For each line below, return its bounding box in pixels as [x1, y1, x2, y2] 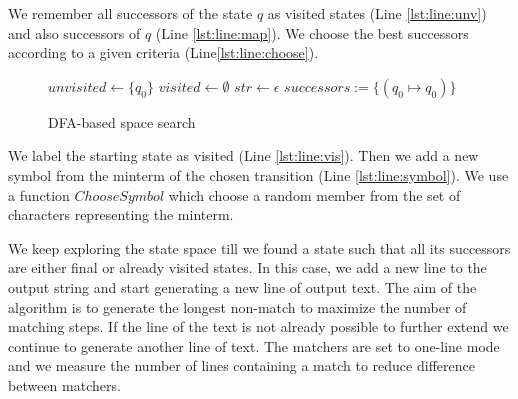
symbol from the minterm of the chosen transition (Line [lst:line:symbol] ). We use [8, 164, 509, 185]
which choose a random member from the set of [168, 184, 461, 205]
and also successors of [8, 22, 141, 43]
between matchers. [8, 374, 121, 395]
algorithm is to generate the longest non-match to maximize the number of [8, 296, 467, 317]
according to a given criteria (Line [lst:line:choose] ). [8, 42, 319, 63]
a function [8, 184, 70, 205]
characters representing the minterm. [8, 204, 234, 225]
